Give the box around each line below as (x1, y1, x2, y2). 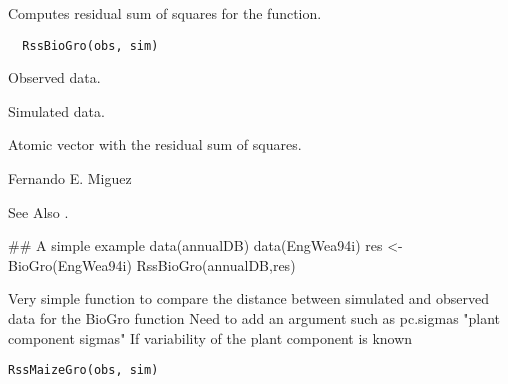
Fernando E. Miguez (8, 168, 132, 189)
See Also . (8, 201, 69, 222)
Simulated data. (8, 100, 105, 121)
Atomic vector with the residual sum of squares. (8, 134, 302, 155)
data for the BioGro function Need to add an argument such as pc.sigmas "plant (8, 308, 501, 328)
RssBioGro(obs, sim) (22, 38, 159, 53)
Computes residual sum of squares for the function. (8, 3, 322, 23)
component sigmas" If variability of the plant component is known (8, 327, 413, 348)
